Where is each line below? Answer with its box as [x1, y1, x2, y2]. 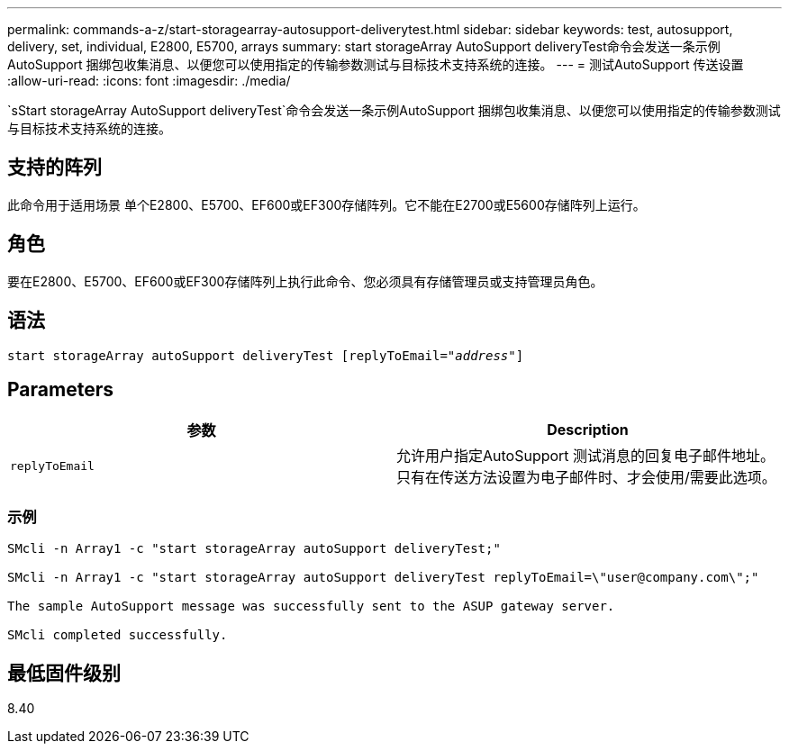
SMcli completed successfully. [7, 628, 228, 643]
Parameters [7, 377, 113, 401]
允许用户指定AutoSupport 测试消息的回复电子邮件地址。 [396, 447, 775, 466]
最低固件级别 [7, 661, 121, 684]
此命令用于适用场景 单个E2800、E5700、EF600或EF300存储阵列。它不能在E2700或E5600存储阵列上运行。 [7, 196, 646, 213]
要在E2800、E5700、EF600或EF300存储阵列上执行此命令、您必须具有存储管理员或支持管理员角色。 [7, 273, 603, 289]
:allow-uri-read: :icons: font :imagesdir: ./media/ [7, 73, 291, 88]
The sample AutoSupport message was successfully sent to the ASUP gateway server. [7, 599, 615, 614]
